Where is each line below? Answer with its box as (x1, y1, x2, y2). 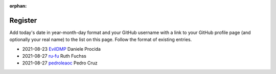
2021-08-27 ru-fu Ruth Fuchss (22, 53, 86, 59)
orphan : (9, 3, 27, 9)
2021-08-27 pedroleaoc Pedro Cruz (22, 60, 98, 66)
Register (9, 16, 37, 25)
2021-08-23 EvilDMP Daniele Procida (22, 46, 101, 52)
